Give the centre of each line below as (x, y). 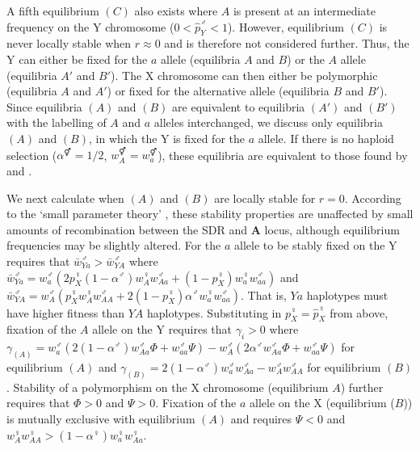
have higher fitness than (66, 312)
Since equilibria (44, 106)
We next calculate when (65, 198)
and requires (261, 419)
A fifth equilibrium (53, 11)
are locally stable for (265, 198)
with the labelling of (57, 122)
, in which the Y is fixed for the (166, 138)
